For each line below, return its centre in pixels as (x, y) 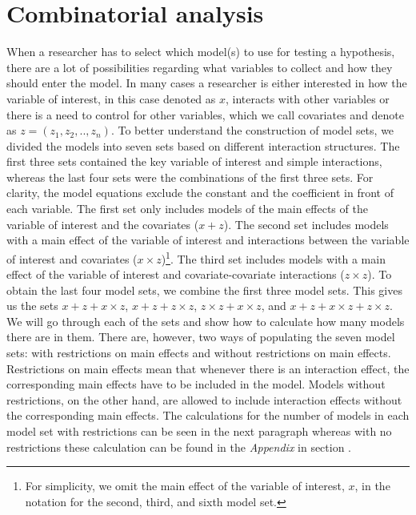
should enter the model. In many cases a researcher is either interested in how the (207, 83)
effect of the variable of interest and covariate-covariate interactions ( (176, 274)
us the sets (32, 306)
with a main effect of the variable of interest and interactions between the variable (208, 240)
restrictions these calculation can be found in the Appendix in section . (179, 447)
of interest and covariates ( (72, 258)
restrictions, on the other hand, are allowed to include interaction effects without (204, 399)
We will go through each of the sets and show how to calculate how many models (206, 321)
